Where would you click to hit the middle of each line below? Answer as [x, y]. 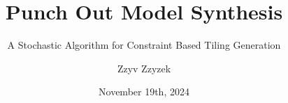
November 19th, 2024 [144, 92]
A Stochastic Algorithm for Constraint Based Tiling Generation [144, 45]
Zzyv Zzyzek [144, 68]
